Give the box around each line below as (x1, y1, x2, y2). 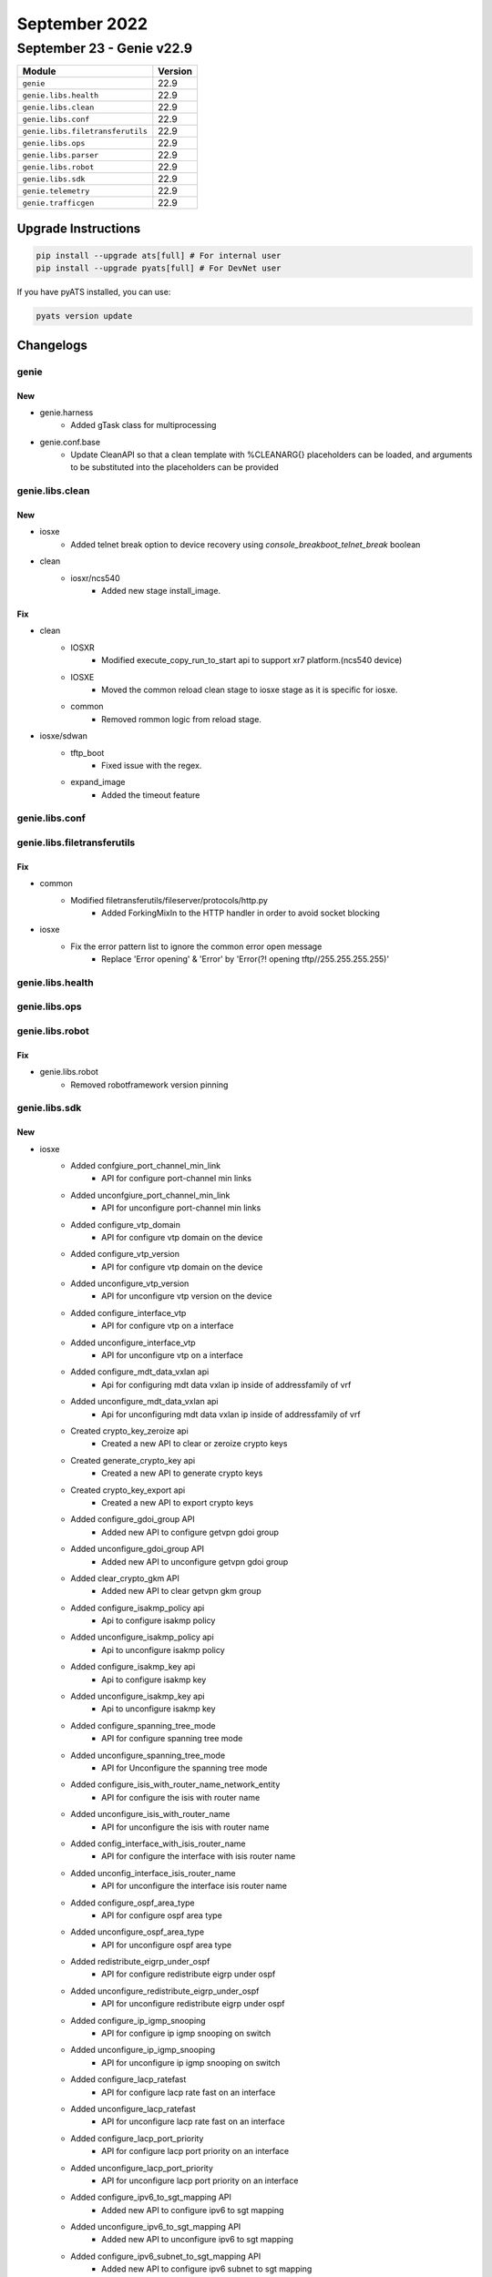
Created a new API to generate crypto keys (101, 1467, 263, 1479)
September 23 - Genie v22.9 (16, 40, 193, 56)
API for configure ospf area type (101, 1909, 222, 1921)
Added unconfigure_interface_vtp (70, 1337, 196, 1348)
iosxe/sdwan (39, 730, 88, 741)
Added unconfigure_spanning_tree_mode (70, 1750, 226, 1761)
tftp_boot (70, 747, 105, 758)
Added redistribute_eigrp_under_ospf (70, 1956, 210, 1967)
